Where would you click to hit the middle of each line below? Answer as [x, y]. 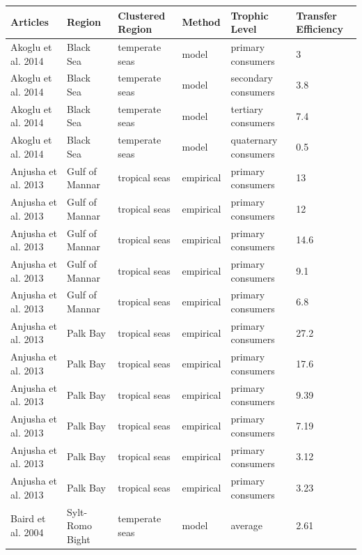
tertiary [247, 108]
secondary [252, 78]
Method [201, 22]
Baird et [28, 518]
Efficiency [320, 29]
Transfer [316, 15]
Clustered [142, 15]
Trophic [250, 15]
